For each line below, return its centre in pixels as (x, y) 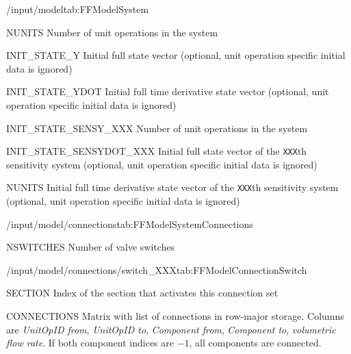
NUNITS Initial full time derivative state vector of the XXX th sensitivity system (172, 187)
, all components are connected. (255, 343)
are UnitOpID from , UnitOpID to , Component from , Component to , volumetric (171, 329)
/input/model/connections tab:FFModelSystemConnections (130, 224)
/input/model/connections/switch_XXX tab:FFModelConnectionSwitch (157, 269)
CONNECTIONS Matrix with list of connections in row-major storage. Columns (175, 316)
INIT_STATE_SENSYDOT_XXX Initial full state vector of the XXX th (157, 151)
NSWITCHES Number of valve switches (91, 247)
